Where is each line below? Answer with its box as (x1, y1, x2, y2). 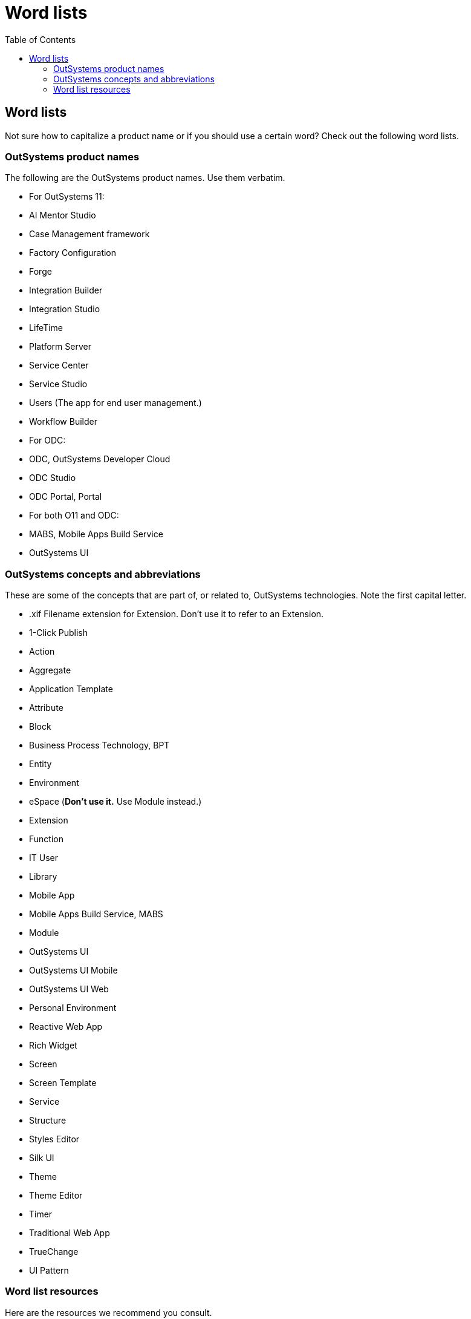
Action (29, 646, 55, 657)
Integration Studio (29, 304, 100, 315)
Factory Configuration (29, 247, 117, 258)
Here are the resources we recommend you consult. (5, 1307, 212, 1318)
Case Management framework (29, 229, 150, 240)
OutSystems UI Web (29, 984, 109, 995)
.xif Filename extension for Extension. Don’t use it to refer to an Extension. (29, 609, 324, 620)
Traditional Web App (29, 1228, 110, 1239)
